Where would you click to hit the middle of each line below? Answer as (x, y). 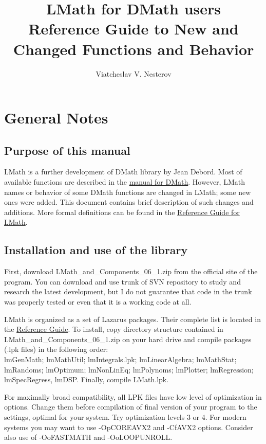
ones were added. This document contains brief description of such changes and (129, 202)
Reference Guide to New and (134, 29)
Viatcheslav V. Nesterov (134, 73)
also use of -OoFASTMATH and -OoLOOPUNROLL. (88, 437)
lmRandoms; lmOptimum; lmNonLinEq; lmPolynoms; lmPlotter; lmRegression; (129, 369)
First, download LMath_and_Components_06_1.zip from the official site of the (131, 271)
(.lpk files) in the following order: (56, 349)
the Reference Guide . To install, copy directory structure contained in (114, 329)
